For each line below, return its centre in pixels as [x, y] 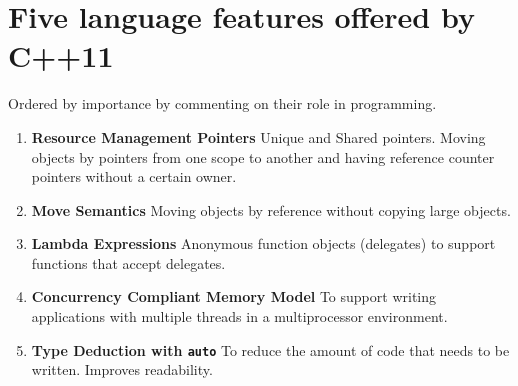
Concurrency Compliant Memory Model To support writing [234, 296]
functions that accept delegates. [128, 262]
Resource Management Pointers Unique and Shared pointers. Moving [258, 136]
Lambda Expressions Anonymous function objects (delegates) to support [263, 243]
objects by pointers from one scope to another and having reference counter [263, 156]
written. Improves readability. [122, 369]
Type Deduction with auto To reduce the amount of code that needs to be [270, 349]
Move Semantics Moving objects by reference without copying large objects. [271, 209]
